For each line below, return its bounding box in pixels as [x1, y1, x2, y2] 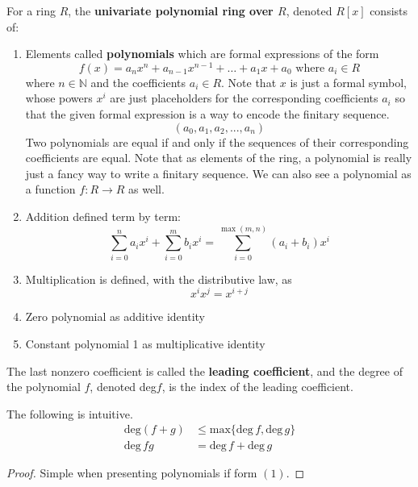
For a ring [6, 2, 56, 19]
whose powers [25, 89, 93, 106]
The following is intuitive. [6, 405, 133, 422]
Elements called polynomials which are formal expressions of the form [25, 45, 379, 62]
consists [370, 2, 408, 19]
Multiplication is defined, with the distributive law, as [25, 270, 292, 287]
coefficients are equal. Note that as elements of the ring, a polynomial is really [25, 149, 412, 166]
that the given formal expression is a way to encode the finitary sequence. [25, 106, 390, 123]
